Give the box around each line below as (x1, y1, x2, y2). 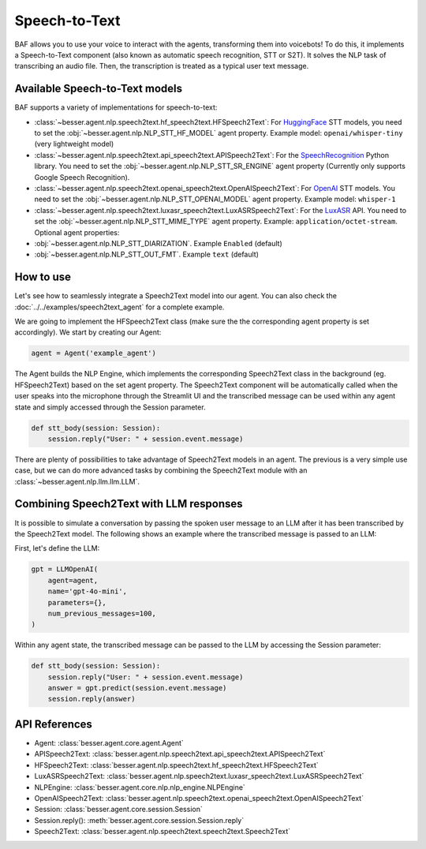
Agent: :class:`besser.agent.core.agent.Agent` (34, 738, 185, 747)
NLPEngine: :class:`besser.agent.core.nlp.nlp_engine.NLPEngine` (34, 782, 246, 792)
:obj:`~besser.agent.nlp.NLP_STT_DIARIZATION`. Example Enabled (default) (34, 238, 283, 248)
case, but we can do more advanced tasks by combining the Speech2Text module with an (14, 466, 308, 475)
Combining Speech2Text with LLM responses (14, 497, 244, 511)
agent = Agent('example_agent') (31, 349, 157, 358)
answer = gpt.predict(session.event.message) (47, 683, 227, 693)
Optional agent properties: (34, 227, 120, 237)
